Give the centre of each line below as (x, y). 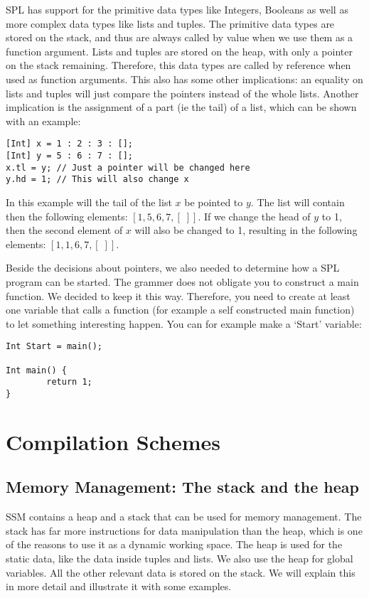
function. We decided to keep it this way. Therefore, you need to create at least (178, 295)
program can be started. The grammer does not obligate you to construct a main (182, 281)
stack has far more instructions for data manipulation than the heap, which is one (184, 530)
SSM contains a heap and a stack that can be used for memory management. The (184, 517)
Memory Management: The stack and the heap (182, 487)
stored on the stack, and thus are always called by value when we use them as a (180, 37)
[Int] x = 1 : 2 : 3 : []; (69, 144)
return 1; (69, 382)
